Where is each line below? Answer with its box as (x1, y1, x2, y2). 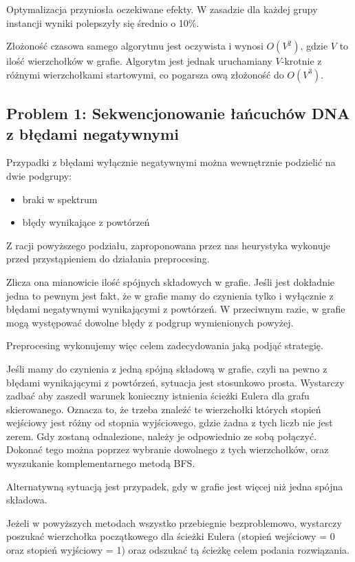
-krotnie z (281, 54, 322, 68)
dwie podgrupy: (6, 168, 72, 183)
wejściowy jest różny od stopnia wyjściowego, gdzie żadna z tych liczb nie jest (6, 415, 333, 430)
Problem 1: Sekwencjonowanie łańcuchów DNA (6, 103, 350, 124)
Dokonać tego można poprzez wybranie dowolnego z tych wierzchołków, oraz (6, 442, 329, 457)
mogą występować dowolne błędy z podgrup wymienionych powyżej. (6, 315, 294, 329)
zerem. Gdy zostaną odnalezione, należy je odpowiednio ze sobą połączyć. (6, 428, 317, 443)
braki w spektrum (22, 191, 98, 206)
